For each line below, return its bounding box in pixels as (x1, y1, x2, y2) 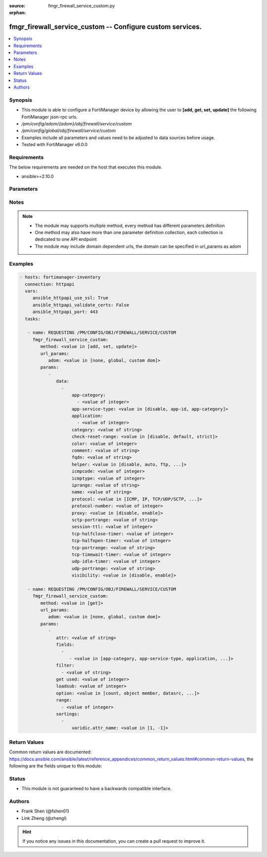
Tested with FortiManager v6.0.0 (21, 142, 88, 148)
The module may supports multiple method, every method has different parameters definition (35, 222, 225, 228)
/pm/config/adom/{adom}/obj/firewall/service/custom (21, 120, 132, 126)
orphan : (9, 10, 26, 16)
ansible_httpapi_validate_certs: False (32, 302, 130, 308)
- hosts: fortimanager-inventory (19, 274, 101, 280)
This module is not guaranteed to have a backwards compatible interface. (21, 786, 172, 792)
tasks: (25, 316, 41, 321)
